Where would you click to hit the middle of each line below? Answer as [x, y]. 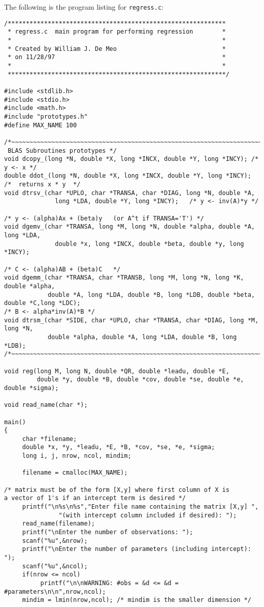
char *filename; [49, 439]
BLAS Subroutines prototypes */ [62, 150]
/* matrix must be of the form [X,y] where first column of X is [117, 490]
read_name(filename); [58, 524]
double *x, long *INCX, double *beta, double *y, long [150, 244]
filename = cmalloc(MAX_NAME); [75, 473]
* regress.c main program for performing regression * [117, 32]
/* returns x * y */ [42, 185]
